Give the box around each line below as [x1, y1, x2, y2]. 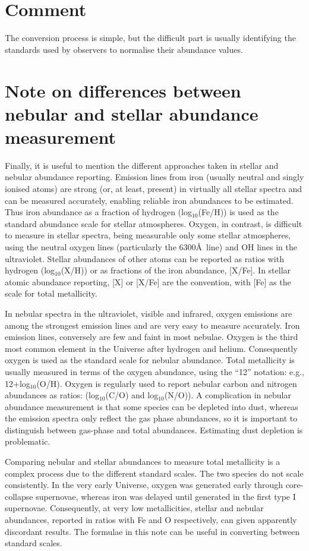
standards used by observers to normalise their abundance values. [5, 43, 243, 55]
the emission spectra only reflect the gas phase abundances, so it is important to [5, 412, 298, 424]
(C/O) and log [105, 389, 159, 401]
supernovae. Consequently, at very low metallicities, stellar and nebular [5, 502, 264, 514]
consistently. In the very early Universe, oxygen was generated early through [5, 478, 283, 491]
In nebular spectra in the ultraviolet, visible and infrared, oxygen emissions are [5, 307, 292, 319]
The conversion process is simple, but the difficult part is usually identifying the [5, 32, 296, 44]
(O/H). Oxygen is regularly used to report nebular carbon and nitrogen [36, 377, 297, 389]
